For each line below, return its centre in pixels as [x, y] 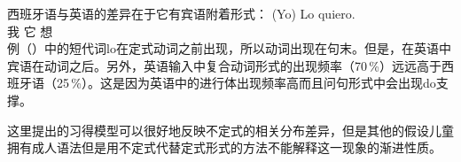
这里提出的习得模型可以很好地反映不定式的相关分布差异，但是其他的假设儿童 [230, 130]
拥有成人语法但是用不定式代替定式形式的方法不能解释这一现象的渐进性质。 [224, 147]
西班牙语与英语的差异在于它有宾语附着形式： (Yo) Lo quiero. [181, 13]
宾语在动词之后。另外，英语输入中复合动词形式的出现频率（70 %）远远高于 [224, 65]
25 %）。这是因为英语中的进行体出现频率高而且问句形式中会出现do [246, 83]
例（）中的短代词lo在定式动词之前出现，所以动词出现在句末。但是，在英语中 [229, 48]
